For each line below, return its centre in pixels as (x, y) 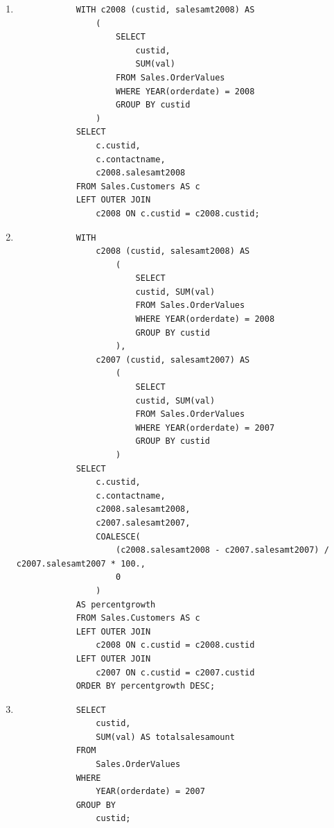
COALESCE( (118, 536)
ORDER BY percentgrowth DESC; (146, 686)
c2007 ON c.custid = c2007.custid (175, 672)
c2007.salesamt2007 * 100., (81, 563)
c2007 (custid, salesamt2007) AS (173, 360)
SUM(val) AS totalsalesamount (165, 737)
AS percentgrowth (116, 604)
